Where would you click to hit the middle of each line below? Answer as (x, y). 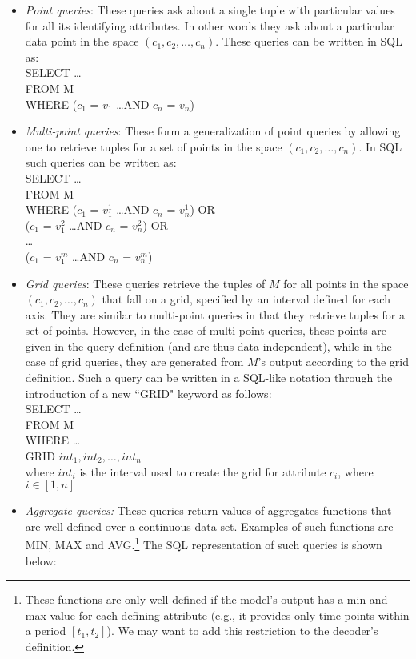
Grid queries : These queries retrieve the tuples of (145, 283)
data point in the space (82, 41)
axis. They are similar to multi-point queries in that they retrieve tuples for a (215, 314)
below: (41, 560)
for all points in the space (346, 283)
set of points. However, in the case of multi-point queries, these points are (206, 330)
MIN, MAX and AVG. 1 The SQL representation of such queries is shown (204, 544)
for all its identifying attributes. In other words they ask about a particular (210, 25)
